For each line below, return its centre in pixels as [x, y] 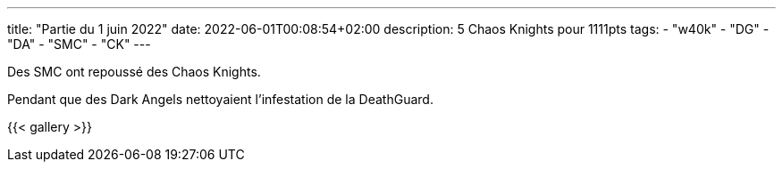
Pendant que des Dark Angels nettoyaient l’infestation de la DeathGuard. [220, 99]
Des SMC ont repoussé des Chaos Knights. [134, 72]
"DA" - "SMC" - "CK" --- [79, 44]
